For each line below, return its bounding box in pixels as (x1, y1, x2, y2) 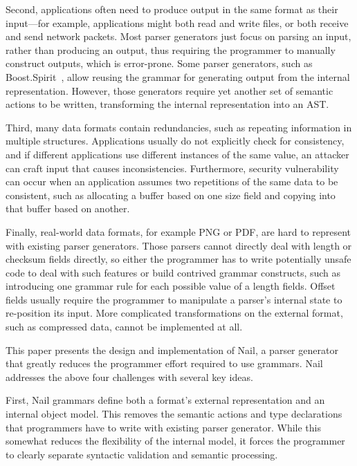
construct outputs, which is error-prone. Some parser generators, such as (6, 56, 313, 71)
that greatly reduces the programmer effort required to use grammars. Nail (6, 356, 323, 371)
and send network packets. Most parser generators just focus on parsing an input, (6, 29, 351, 44)
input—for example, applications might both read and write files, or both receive (6, 15, 349, 30)
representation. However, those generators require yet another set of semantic (6, 83, 333, 97)
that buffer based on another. (6, 201, 130, 216)
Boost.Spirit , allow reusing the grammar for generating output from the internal (6, 69, 350, 84)
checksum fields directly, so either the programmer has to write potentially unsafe (6, 252, 351, 266)
